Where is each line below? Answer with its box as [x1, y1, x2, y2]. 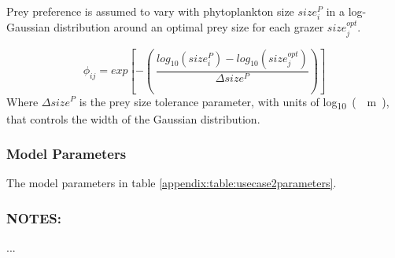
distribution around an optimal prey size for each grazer [54, 19, 324, 35]
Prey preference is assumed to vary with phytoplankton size [6, 3, 294, 19]
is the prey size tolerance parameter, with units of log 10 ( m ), [79, 93, 389, 112]
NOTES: [6, 208, 61, 227]
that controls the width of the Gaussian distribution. [6, 110, 260, 127]
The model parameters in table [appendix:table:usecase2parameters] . [6, 175, 337, 191]
